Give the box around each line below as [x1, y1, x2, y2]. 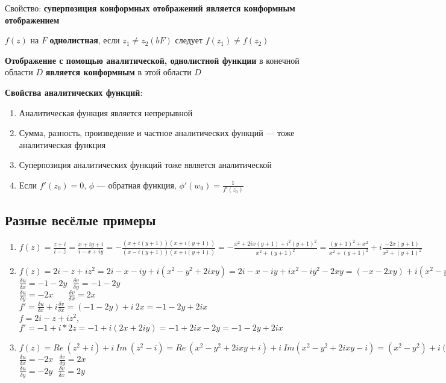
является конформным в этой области [45, 66, 192, 78]
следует [175, 34, 203, 46]
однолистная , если [49, 34, 120, 46]
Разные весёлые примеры [5, 210, 156, 229]
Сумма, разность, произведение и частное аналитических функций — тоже [19, 126, 295, 139]
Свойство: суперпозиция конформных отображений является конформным [5, 2, 295, 14]
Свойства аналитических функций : [5, 86, 143, 98]
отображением [5, 13, 60, 26]
